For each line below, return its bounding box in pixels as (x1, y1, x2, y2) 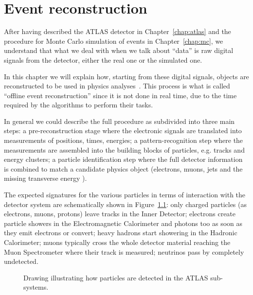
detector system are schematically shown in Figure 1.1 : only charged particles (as (4, 199, 247, 209)
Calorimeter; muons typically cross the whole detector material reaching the (4, 237, 231, 247)
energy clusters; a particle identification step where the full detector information (4, 154, 243, 164)
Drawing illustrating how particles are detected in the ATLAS (23, 272, 208, 282)
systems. (23, 282, 49, 292)
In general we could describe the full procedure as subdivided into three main (4, 116, 235, 126)
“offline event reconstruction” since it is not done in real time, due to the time (4, 90, 237, 100)
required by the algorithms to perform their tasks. (4, 100, 153, 110)
